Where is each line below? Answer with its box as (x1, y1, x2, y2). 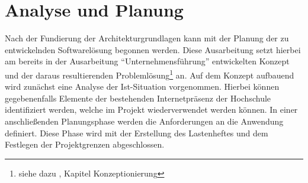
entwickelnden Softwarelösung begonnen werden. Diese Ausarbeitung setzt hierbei (5, 43, 301, 55)
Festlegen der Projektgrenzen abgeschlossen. (5, 138, 165, 151)
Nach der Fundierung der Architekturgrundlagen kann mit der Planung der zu (5, 32, 289, 44)
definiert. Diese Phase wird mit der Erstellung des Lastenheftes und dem (5, 126, 268, 139)
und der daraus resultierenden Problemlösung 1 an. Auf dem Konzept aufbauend (5, 67, 294, 81)
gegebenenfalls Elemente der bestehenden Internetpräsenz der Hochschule (5, 91, 271, 104)
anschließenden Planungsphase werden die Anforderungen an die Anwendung (5, 115, 284, 127)
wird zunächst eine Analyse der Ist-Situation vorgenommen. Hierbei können (5, 80, 280, 93)
